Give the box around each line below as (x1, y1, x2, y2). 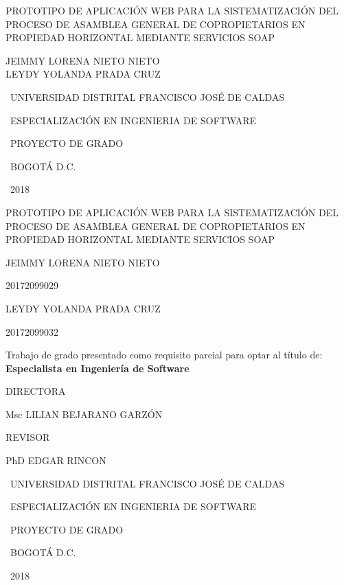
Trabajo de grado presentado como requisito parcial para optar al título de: (5, 347, 323, 362)
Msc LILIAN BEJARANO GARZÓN (5, 406, 163, 421)
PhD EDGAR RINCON (5, 453, 106, 468)
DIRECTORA (5, 384, 66, 398)
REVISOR (5, 430, 50, 444)
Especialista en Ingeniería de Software (5, 360, 190, 375)
